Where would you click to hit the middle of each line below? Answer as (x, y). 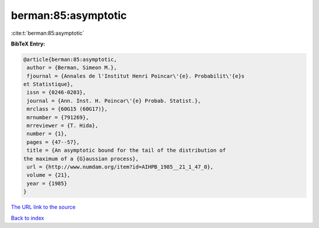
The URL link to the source (43, 207)
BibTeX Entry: (28, 44)
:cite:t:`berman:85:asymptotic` (48, 33)
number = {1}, (47, 134)
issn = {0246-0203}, (56, 92)
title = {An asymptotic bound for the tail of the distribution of (126, 150)
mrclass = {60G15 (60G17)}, (67, 109)
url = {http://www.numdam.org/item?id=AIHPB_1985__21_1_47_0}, (120, 167)
